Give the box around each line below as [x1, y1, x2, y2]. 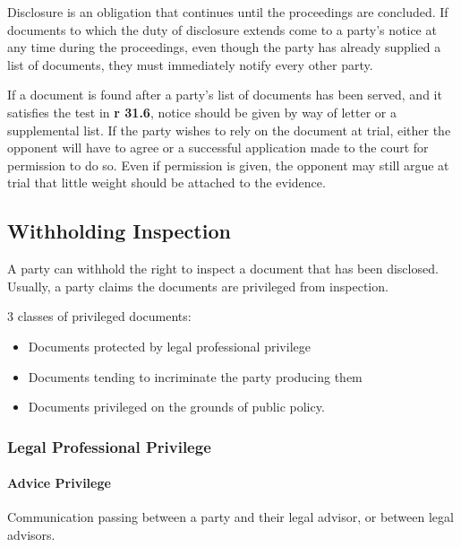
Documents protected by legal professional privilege [28, 336, 311, 355]
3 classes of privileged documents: [7, 307, 192, 326]
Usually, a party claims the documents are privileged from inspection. [7, 276, 388, 295]
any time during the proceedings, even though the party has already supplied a [7, 38, 441, 56]
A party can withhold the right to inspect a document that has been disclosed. [7, 259, 439, 278]
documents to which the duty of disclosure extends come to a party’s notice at [7, 20, 437, 39]
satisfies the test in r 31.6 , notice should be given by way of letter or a [7, 102, 397, 121]
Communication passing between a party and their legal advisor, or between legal [7, 508, 454, 526]
